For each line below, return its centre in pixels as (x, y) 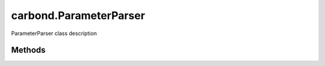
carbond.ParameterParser (78, 15)
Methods (28, 50)
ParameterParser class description (54, 33)
